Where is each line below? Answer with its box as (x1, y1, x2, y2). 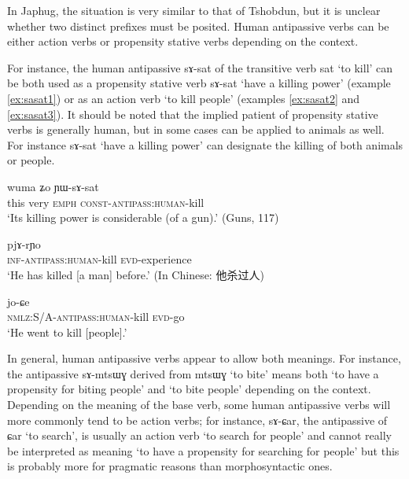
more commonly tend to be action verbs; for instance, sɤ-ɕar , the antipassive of (7, 411, 388, 428)
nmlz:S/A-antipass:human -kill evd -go (7, 308, 185, 325)
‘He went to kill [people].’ (7, 323, 127, 340)
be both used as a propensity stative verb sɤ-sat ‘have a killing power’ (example (7, 75, 391, 91)
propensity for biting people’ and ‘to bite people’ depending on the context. (7, 381, 371, 397)
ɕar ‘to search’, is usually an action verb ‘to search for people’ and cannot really (7, 427, 392, 444)
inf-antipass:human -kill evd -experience (7, 251, 192, 267)
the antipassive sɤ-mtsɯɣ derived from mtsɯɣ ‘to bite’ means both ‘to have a (7, 365, 379, 381)
